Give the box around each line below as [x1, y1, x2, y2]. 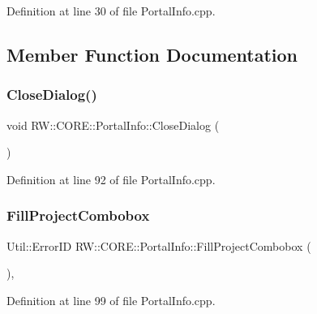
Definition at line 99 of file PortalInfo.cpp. [6, 291, 216, 308]
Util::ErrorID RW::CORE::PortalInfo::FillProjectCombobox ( [6, 237, 311, 254]
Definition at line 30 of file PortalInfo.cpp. [6, 2, 216, 19]
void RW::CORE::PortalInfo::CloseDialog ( [6, 116, 220, 133]
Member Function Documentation [6, 41, 298, 67]
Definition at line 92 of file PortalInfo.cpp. [6, 170, 216, 187]
